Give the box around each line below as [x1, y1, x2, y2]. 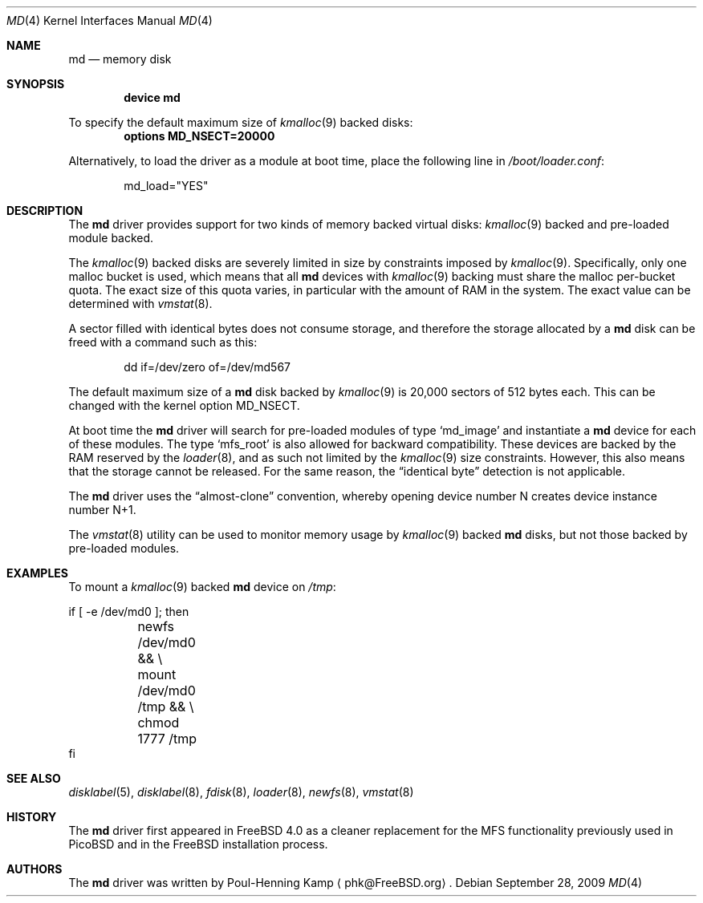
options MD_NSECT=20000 [124, 129, 275, 143]
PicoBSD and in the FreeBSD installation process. [68, 837, 328, 851]
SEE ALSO [6, 771, 61, 785]
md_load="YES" [124, 179, 209, 192]
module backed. [68, 231, 154, 245]
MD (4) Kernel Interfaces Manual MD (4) [6, 14, 213, 27]
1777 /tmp [137, 731, 197, 747]
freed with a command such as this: [68, 335, 258, 349]
